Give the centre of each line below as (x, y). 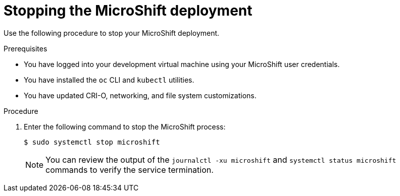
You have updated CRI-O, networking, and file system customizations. (140, 95)
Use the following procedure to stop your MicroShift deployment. (112, 33)
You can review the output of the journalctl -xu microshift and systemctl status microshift (221, 159)
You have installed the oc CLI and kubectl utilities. (109, 80)
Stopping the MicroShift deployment (128, 11)
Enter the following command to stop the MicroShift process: (125, 126)
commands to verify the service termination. (130, 170)
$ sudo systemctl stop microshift (92, 142)
